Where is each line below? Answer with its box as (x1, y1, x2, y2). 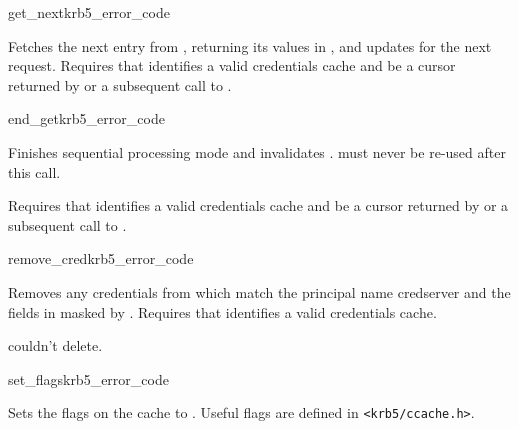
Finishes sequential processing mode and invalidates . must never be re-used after (8, 141, 506, 162)
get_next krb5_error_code (8, 2, 170, 22)
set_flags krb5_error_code (8, 368, 169, 389)
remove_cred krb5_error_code (8, 248, 194, 269)
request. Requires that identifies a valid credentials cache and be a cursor (8, 55, 456, 76)
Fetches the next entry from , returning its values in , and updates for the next (8, 35, 492, 56)
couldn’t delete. (8, 335, 103, 356)
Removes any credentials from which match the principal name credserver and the (8, 281, 511, 302)
